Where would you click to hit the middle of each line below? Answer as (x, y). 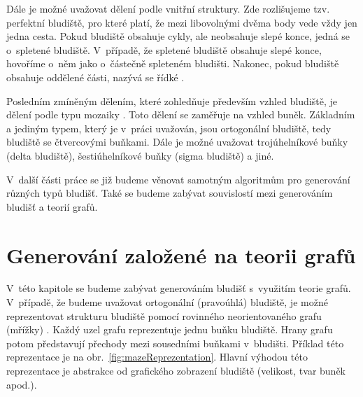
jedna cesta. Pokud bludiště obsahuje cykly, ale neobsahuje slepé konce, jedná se (178, 36)
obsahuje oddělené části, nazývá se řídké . (95, 77)
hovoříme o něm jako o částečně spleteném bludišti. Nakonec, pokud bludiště (173, 63)
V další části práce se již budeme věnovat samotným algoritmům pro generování (178, 179)
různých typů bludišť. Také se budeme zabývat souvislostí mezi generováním (170, 193)
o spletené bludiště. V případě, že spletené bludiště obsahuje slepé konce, (164, 49)
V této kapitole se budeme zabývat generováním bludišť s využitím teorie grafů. (179, 288)
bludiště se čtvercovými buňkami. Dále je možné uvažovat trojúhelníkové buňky (177, 142)
